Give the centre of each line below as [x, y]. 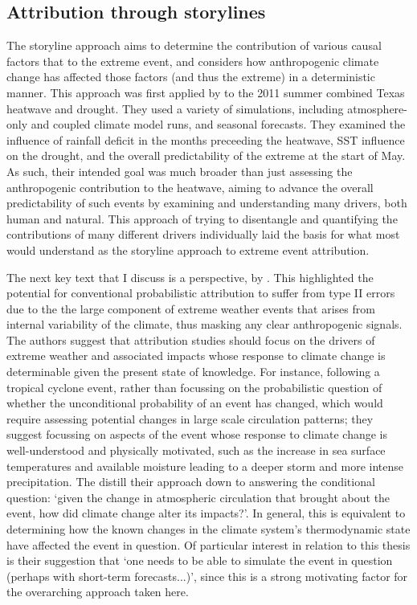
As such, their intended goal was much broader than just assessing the [180, 171]
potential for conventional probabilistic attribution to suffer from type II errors [201, 293]
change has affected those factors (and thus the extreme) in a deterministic [191, 77]
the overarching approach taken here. [98, 592]
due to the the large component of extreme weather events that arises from [191, 308]
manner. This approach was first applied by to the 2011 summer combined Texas [206, 92]
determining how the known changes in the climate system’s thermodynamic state [208, 529]
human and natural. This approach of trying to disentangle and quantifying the [202, 218]
